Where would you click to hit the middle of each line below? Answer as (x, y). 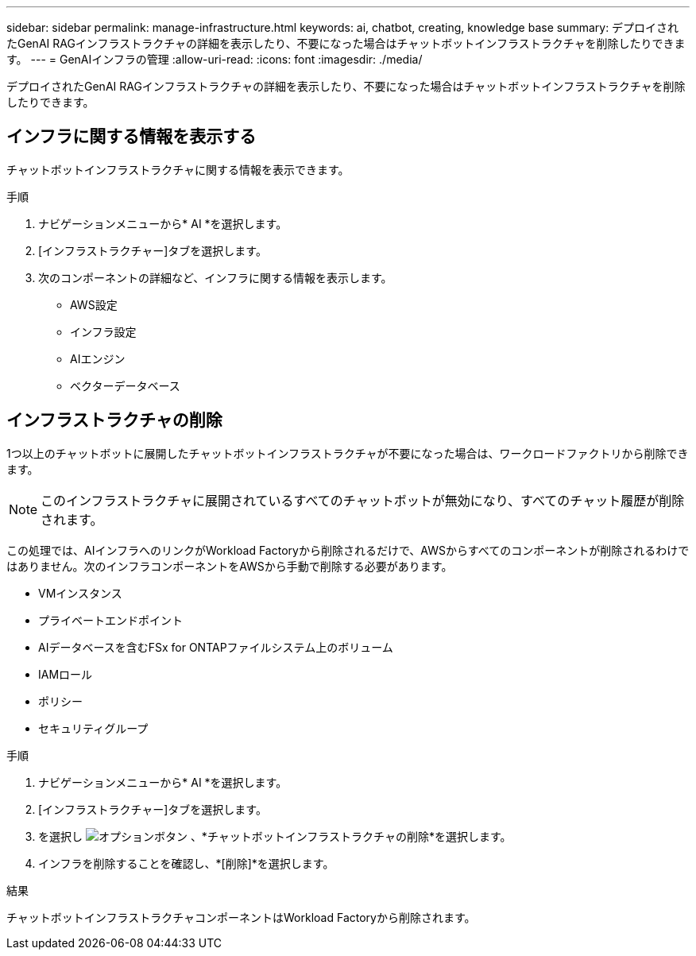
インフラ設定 (103, 331)
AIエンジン (98, 358)
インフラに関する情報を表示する (131, 137)
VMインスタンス (80, 593)
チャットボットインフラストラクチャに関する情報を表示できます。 (178, 169)
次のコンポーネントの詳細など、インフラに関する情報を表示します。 (215, 277)
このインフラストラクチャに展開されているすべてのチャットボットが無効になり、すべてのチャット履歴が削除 (363, 500)
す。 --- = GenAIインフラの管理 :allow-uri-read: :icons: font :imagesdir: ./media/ (215, 59)
